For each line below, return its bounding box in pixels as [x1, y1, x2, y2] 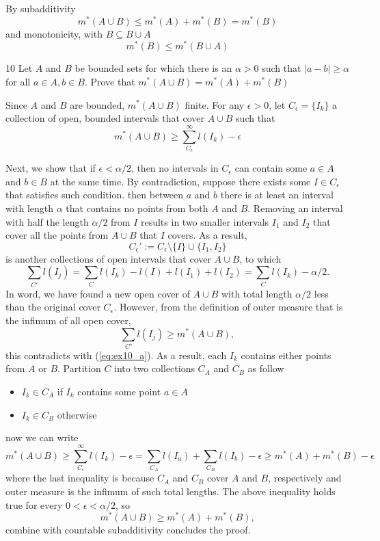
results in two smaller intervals [140, 214, 269, 228]
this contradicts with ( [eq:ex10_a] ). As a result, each [5, 347, 227, 362]
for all [5, 74, 31, 88]
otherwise [57, 407, 97, 421]
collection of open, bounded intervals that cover [5, 111, 205, 125]
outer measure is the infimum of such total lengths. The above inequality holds [5, 484, 336, 498]
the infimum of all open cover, [5, 313, 131, 327]
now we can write [5, 430, 79, 445]
